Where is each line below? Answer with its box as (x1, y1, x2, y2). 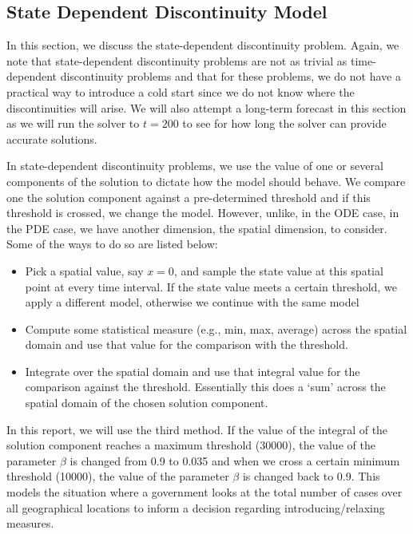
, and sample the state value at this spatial (173, 262, 383, 279)
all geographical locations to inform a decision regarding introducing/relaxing (6, 499, 385, 516)
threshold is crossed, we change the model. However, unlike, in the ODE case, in (6, 204, 399, 221)
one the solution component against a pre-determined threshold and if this (6, 188, 371, 205)
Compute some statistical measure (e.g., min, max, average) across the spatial (25, 320, 407, 337)
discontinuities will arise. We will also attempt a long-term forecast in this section (6, 99, 407, 116)
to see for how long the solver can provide (182, 115, 387, 132)
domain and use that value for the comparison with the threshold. (25, 336, 348, 353)
